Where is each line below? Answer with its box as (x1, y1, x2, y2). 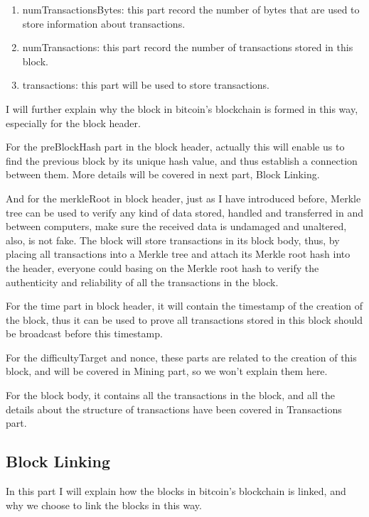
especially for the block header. (6, 115, 141, 130)
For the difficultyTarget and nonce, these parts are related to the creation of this (6, 349, 357, 364)
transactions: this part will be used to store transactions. (22, 77, 269, 92)
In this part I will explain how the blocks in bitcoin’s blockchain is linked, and (6, 484, 346, 499)
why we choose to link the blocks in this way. (6, 497, 202, 512)
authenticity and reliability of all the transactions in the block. (6, 274, 279, 289)
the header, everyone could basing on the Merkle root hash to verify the (6, 260, 319, 275)
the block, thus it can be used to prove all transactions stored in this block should (6, 312, 363, 327)
